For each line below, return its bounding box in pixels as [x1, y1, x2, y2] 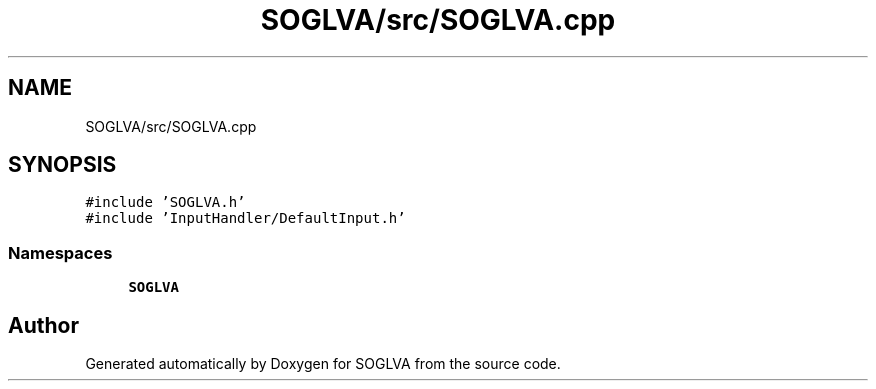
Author [8, 312, 79, 338]
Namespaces [8, 242, 113, 263]
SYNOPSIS [8, 152, 117, 178]
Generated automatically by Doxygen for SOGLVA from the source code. [85, 355, 561, 373]
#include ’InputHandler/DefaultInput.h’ [85, 210, 406, 227]
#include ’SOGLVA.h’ [85, 194, 246, 211]
